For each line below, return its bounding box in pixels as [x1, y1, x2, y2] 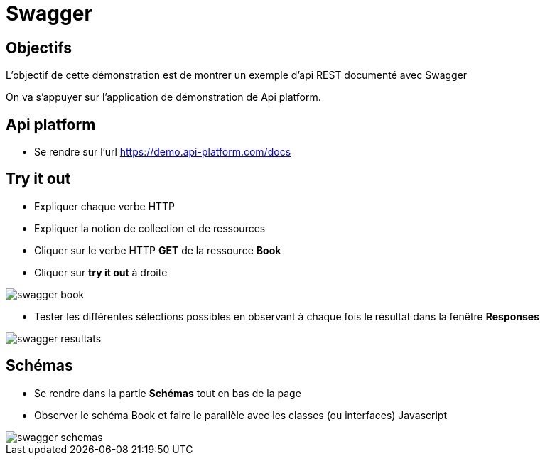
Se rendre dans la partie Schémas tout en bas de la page [34, 386, 301, 399]
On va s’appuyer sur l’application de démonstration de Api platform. [6, 91, 321, 104]
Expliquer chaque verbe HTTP [34, 200, 176, 212]
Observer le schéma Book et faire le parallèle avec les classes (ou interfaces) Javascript [34, 408, 448, 421]
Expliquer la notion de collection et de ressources [34, 222, 266, 234]
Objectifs [6, 38, 72, 57]
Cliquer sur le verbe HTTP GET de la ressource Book [34, 244, 281, 256]
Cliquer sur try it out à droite [34, 266, 168, 278]
